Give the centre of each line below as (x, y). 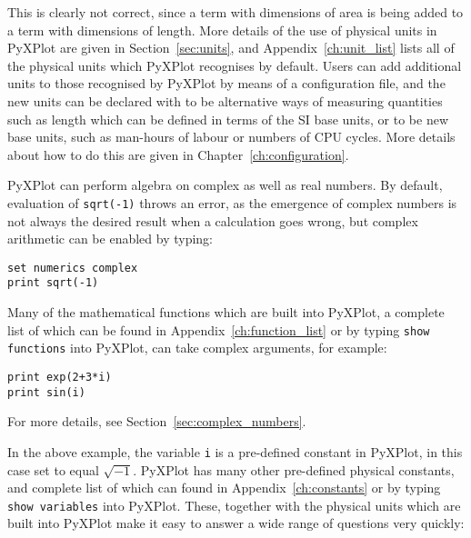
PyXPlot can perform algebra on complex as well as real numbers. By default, (225, 185)
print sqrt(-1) (53, 283)
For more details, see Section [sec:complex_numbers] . (157, 421)
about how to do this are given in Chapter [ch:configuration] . (178, 154)
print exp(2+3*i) (60, 377)
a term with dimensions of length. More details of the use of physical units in (222, 30)
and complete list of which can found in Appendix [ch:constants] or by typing (224, 488)
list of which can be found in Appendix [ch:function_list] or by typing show (219, 329)
